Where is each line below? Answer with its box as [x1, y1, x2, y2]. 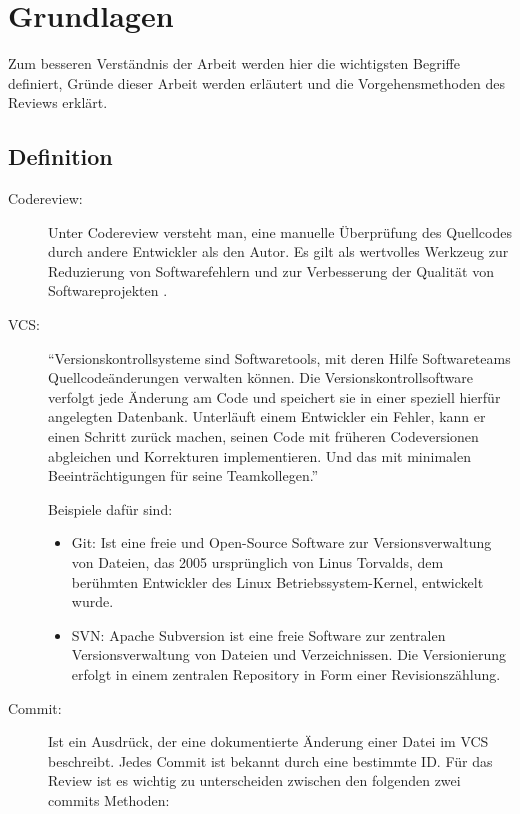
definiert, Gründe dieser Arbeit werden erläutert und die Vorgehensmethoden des [8, 72, 505, 93]
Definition [8, 141, 113, 172]
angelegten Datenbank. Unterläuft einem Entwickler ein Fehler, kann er [48, 406, 486, 427]
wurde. [71, 591, 114, 612]
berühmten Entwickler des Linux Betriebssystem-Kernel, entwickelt [71, 571, 484, 592]
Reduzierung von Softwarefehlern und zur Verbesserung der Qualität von [48, 260, 494, 281]
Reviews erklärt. [8, 92, 108, 113]
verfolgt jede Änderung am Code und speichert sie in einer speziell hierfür [48, 386, 501, 407]
